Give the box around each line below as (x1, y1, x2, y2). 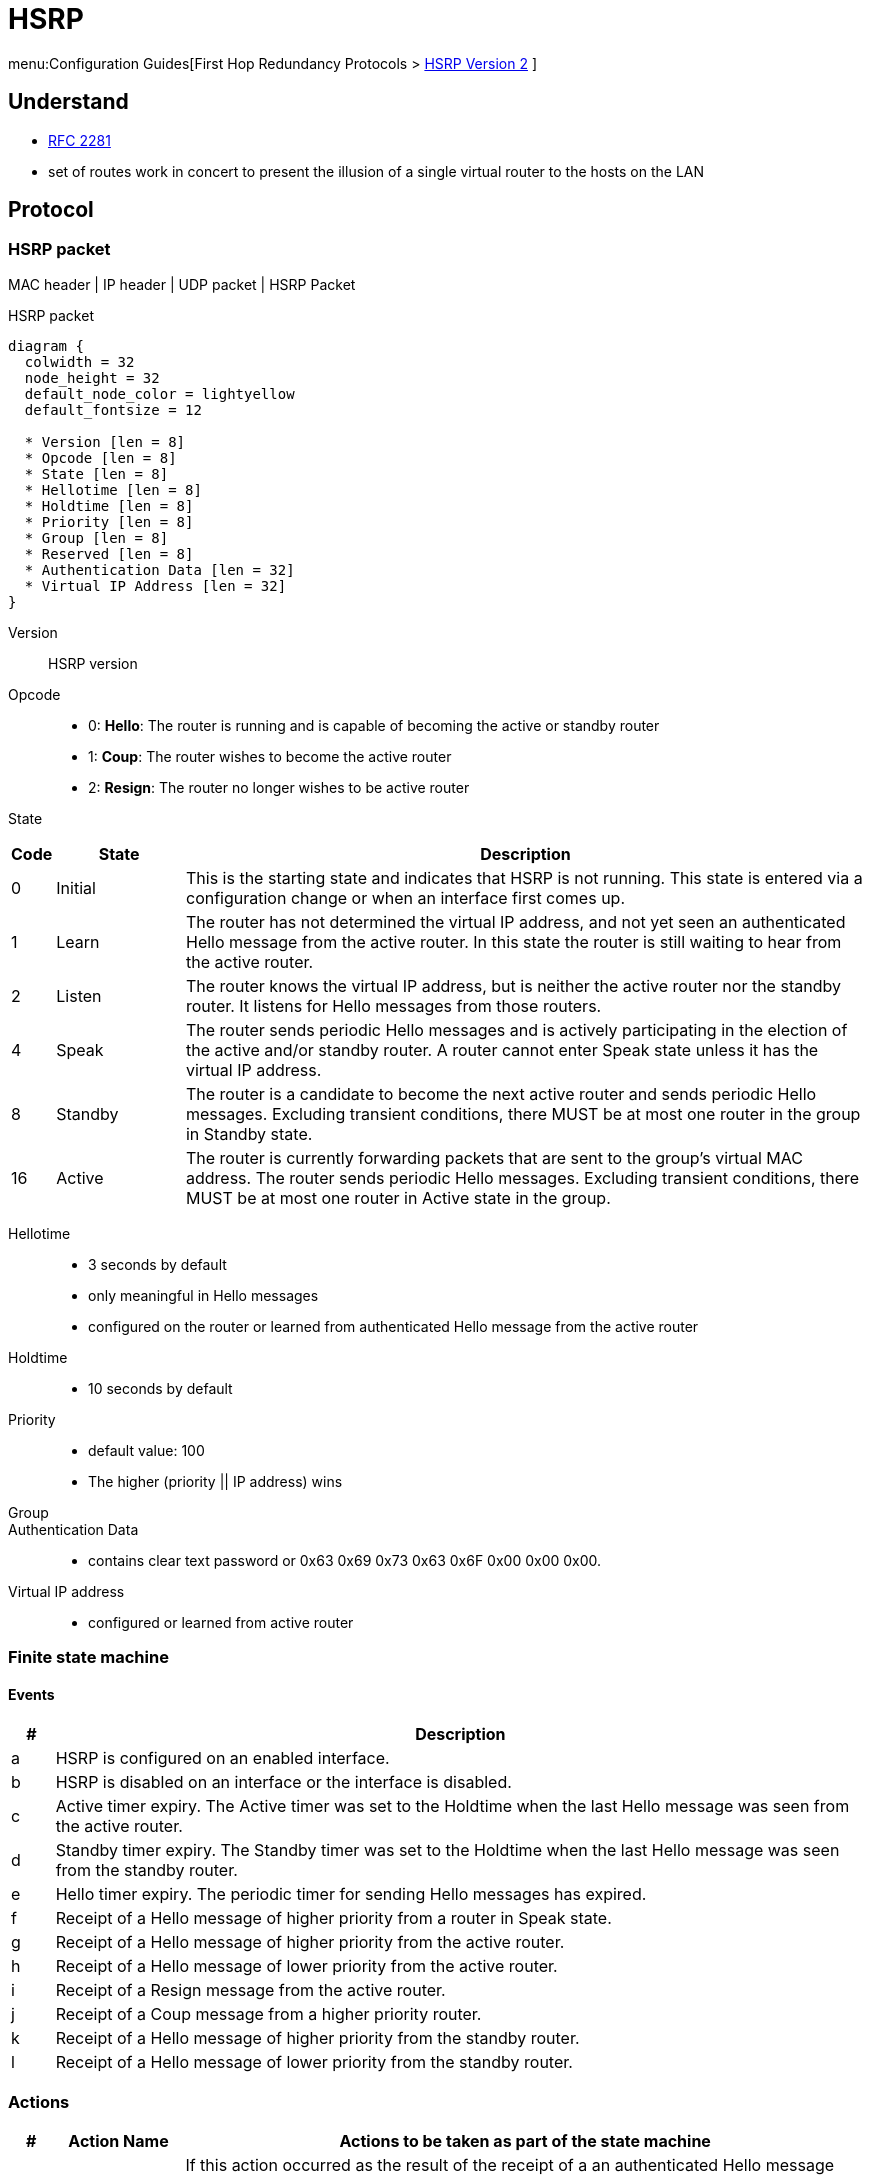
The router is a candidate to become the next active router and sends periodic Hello (185, 1083, 817, 1104)
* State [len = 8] (24, 465, 169, 482)
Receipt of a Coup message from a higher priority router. (55, 2004, 482, 2025)
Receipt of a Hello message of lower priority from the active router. (55, 1956, 558, 1977)
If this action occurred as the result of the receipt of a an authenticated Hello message (185, 2155, 835, 2176)
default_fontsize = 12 (24, 401, 202, 418)
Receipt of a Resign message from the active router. (55, 1980, 446, 2001)
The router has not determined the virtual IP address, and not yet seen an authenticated (185, 911, 846, 932)
